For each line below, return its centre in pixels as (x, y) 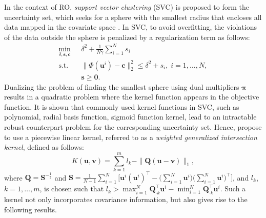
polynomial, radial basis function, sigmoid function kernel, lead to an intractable (130, 117)
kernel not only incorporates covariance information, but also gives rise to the (126, 199)
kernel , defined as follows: (44, 147)
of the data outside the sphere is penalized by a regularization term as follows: (127, 37)
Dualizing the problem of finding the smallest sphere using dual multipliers (122, 86)
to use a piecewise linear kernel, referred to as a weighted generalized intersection (131, 137)
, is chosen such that (72, 189)
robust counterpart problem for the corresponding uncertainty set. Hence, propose (133, 127)
